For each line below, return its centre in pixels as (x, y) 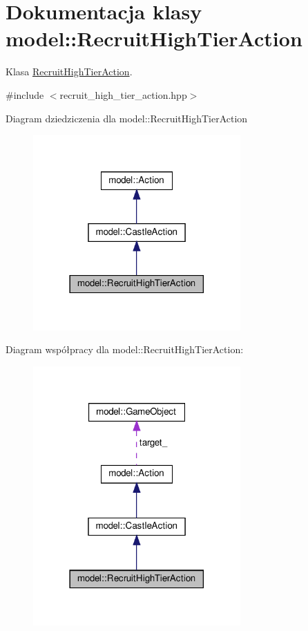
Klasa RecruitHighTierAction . (69, 72)
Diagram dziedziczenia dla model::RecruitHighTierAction (127, 118)
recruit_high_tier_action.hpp (123, 94)
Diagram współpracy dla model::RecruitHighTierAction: (125, 349)
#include (25, 94)
